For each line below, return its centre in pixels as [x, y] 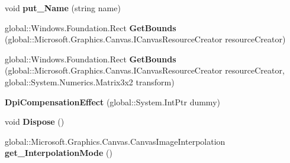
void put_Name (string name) [63, 8]
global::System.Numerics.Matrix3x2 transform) [90, 81]
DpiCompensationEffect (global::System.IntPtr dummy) [112, 102]
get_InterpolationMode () [59, 153]
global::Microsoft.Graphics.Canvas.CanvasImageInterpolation [115, 141]
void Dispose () [35, 122]
